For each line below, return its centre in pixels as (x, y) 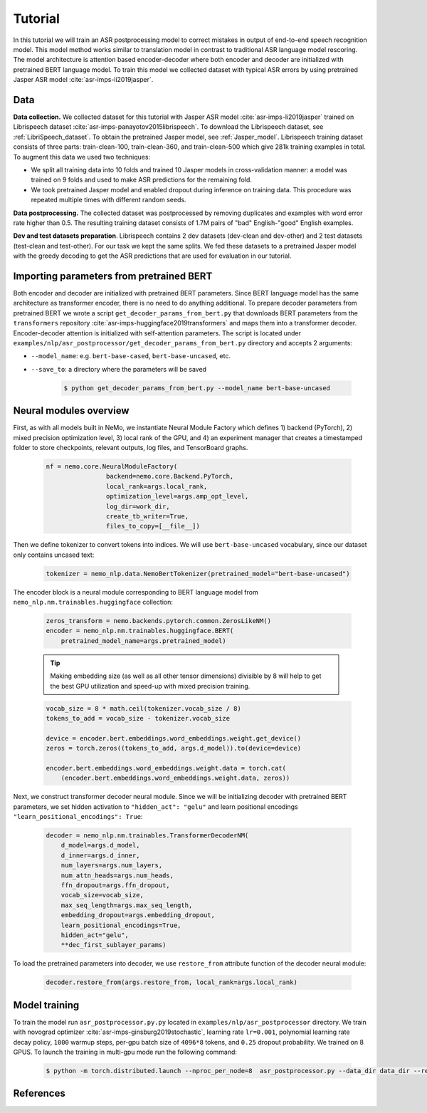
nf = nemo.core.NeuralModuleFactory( (112, 466)
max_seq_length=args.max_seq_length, (127, 905)
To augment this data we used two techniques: (82, 157)
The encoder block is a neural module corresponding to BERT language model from (136, 592)
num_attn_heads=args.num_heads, (117, 875)
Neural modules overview (71, 411)
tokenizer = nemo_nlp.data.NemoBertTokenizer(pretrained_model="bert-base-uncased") (198, 574)
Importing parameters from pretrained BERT (113, 276)
